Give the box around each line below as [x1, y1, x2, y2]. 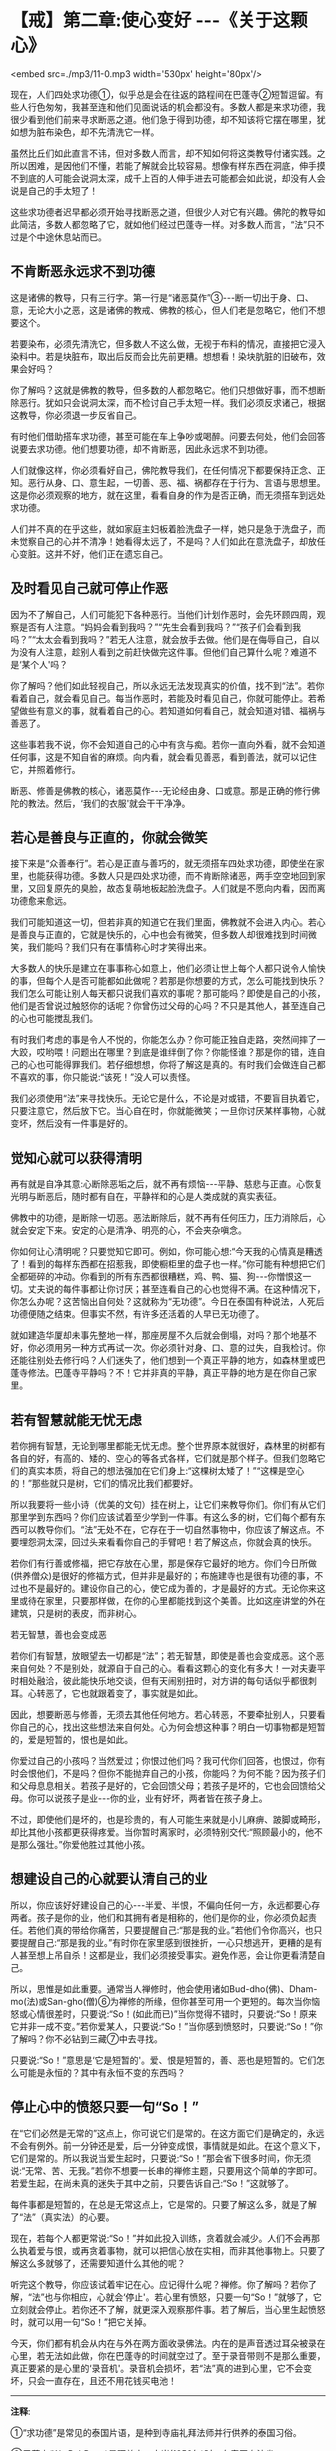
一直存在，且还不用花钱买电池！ [44, 2374, 177, 2386]
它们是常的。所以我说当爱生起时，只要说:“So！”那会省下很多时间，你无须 [10, 2152, 312, 2164]
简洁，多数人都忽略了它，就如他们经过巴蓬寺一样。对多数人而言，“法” [18, 218, 308, 230]
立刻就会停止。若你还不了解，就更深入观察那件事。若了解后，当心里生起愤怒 [10, 2303, 326, 2315]
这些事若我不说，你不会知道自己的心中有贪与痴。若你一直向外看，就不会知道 [10, 738, 326, 750]
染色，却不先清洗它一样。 [53, 126, 160, 138]
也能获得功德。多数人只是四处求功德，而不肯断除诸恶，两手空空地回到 [27, 870, 317, 882]
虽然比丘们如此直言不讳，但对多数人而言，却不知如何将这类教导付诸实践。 [10, 147, 317, 159]
